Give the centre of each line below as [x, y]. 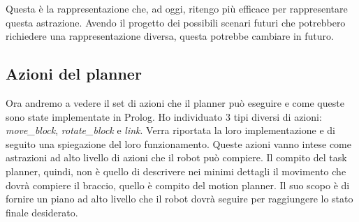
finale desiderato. [42, 212]
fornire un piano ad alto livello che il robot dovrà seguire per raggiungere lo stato [179, 199]
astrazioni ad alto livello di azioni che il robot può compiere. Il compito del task [176, 157]
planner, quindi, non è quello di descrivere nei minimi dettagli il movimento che [176, 171]
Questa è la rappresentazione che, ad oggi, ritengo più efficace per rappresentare [177, 8]
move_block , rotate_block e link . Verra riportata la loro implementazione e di [170, 130]
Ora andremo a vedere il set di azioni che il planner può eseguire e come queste [175, 102]
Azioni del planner [74, 74]
